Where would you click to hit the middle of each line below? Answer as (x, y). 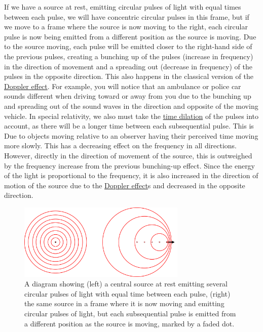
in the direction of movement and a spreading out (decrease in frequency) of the (128, 66)
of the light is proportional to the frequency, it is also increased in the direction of (131, 175)
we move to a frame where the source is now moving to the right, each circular (126, 27)
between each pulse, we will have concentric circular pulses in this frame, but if (127, 16)
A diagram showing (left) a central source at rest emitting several (126, 284)
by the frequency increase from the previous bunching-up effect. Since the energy (130, 165)
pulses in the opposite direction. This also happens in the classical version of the (129, 76)
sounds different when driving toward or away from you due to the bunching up (128, 96)
